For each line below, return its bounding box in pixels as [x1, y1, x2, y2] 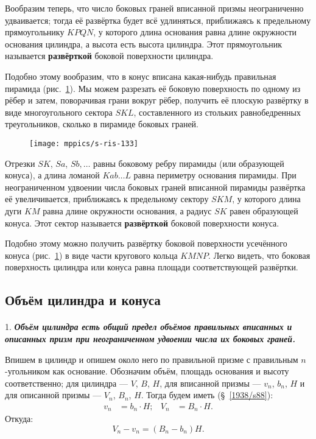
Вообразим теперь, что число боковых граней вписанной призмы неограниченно [5, 2, 304, 14]
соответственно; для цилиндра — [5, 376, 128, 389]
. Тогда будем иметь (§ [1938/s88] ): [141, 388, 273, 401]
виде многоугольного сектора [5, 105, 113, 118]
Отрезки [5, 156, 35, 169]
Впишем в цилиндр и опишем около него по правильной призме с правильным [5, 353, 298, 365]
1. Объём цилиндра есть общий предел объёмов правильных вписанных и [5, 320, 292, 333]
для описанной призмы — [5, 388, 102, 401]
